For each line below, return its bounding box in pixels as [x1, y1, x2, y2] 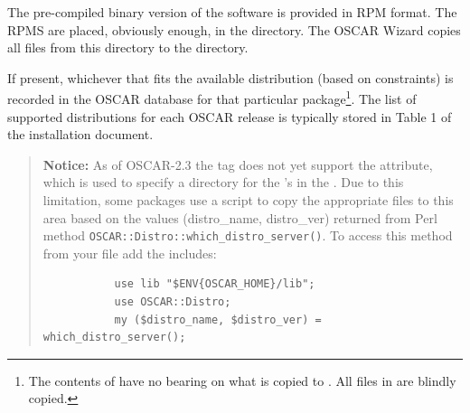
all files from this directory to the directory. [7, 38, 249, 57]
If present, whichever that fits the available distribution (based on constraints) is [7, 68, 454, 87]
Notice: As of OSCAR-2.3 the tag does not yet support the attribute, [42, 155, 433, 174]
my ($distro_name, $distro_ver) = [114, 313, 322, 326]
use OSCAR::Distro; [114, 296, 231, 309]
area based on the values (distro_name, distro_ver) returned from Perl [42, 208, 437, 227]
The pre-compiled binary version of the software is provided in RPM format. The [7, 3, 457, 21]
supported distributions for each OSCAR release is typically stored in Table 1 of [7, 107, 452, 126]
